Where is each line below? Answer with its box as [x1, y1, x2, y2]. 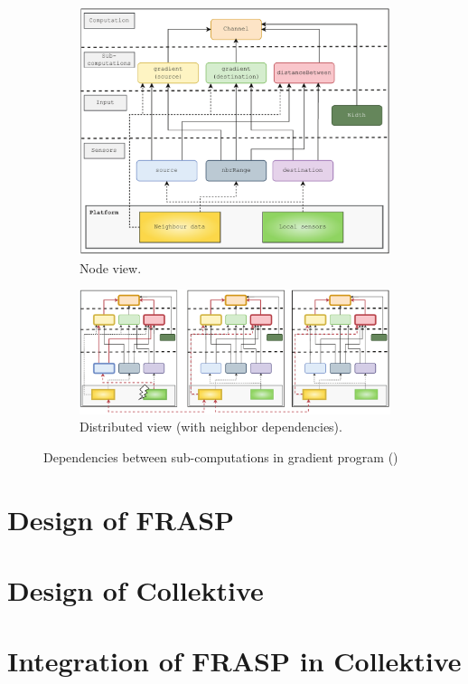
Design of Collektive [7, 572, 264, 609]
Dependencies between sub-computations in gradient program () [43, 447, 398, 466]
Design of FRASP [7, 500, 235, 537]
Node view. [80, 258, 142, 277]
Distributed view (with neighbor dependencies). [80, 417, 342, 436]
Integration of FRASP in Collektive [7, 642, 462, 679]
